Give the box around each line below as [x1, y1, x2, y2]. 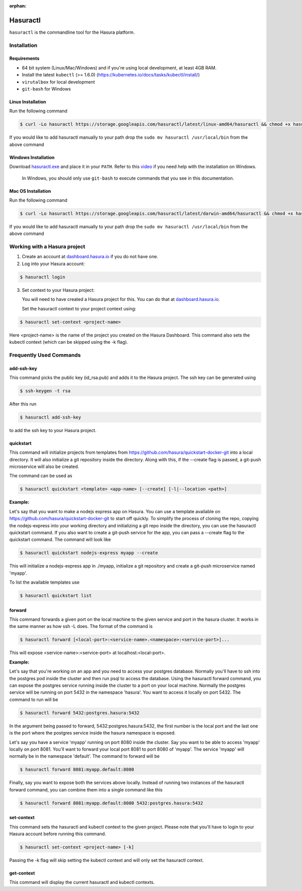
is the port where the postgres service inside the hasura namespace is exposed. [9, 730, 176, 736]
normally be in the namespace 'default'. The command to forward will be [9, 753, 160, 759]
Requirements [9, 55, 40, 61]
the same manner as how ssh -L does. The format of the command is [9, 623, 153, 629]
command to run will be [9, 696, 58, 702]
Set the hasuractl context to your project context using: [22, 305, 136, 311]
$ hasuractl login [20, 274, 65, 280]
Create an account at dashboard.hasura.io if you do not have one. [22, 254, 159, 260]
